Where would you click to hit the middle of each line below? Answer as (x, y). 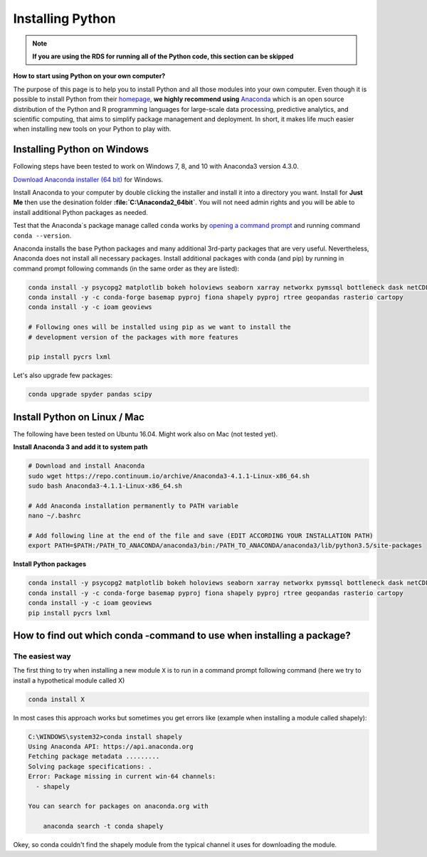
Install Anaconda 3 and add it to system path (80, 447)
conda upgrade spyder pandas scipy (90, 394)
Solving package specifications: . (90, 766)
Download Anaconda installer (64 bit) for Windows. (88, 179)
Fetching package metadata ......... (94, 757)
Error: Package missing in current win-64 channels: (122, 777)
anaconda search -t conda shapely (103, 826)
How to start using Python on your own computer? (89, 76)
